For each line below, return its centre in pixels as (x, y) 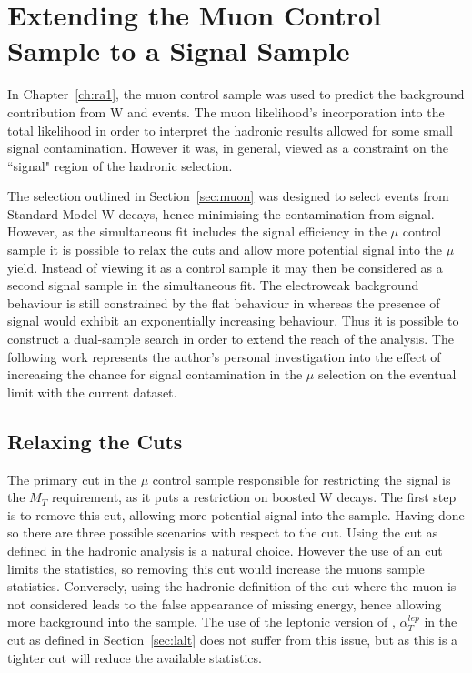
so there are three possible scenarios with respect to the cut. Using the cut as (223, 532)
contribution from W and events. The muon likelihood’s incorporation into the (226, 111)
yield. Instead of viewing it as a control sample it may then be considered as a (225, 267)
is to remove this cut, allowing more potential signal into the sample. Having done (236, 514)
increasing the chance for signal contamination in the (155, 374)
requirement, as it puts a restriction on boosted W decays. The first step (254, 497)
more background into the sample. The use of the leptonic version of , (201, 622)
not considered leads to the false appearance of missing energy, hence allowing (225, 603)
